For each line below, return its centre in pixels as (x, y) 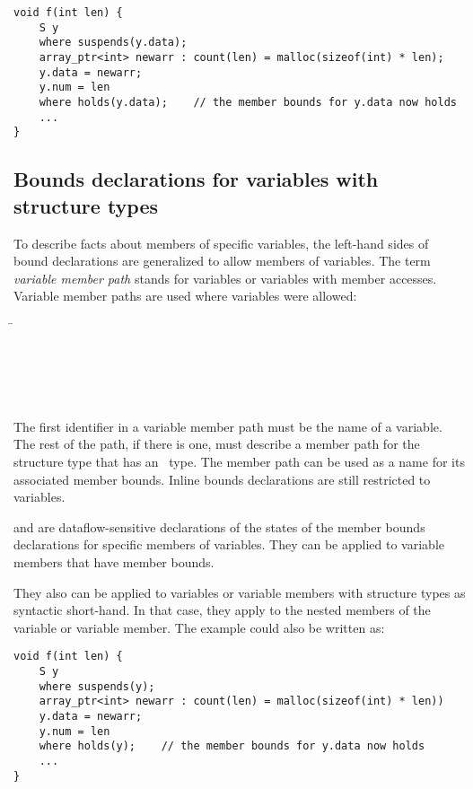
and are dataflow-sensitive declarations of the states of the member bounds (219, 526)
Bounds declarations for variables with (196, 179)
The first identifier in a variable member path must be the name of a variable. (228, 426)
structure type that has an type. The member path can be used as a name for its (239, 462)
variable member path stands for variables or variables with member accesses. (225, 278)
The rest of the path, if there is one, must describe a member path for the (217, 444)
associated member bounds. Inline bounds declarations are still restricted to (222, 479)
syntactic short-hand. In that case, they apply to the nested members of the (222, 610)
